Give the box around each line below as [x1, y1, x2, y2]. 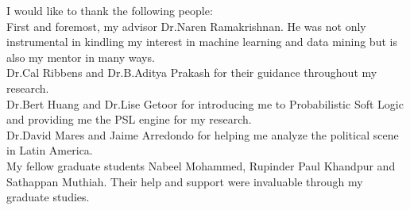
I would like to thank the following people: [6, 2, 213, 18]
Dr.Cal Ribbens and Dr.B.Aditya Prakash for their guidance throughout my [6, 64, 377, 81]
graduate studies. [6, 189, 90, 205]
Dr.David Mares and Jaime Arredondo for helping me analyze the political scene [6, 126, 399, 143]
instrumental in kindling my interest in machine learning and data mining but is [6, 33, 397, 50]
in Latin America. [6, 142, 93, 158]
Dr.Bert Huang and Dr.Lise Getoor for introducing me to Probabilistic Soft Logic [6, 95, 404, 112]
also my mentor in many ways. [6, 48, 155, 65]
